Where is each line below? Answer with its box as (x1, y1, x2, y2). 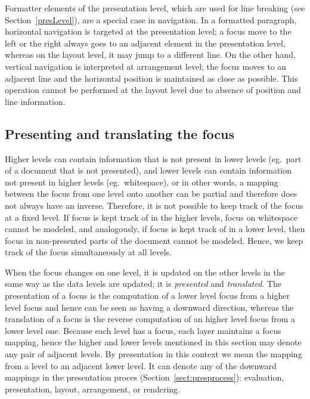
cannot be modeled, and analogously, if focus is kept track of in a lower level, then (5, 222, 305, 235)
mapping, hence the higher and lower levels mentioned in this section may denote (5, 336, 302, 348)
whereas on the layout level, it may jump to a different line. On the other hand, (5, 48, 296, 61)
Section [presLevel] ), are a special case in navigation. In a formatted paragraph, (5, 13, 297, 26)
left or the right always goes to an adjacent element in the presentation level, (5, 36, 286, 49)
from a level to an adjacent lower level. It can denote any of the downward (5, 359, 277, 372)
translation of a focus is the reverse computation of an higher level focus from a (5, 313, 296, 325)
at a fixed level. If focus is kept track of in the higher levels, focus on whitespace (5, 211, 298, 223)
